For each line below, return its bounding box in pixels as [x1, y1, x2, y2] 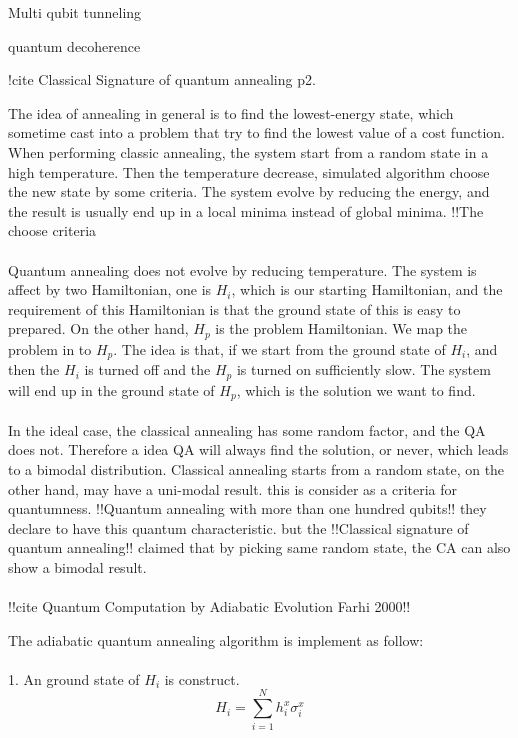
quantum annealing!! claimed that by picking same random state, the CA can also [8, 537, 511, 558]
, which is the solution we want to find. [236, 379, 476, 400]
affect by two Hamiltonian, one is [8, 279, 212, 300]
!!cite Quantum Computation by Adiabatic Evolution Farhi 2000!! [8, 596, 411, 617]
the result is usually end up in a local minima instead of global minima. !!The [8, 200, 484, 221]
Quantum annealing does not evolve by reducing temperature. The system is [8, 259, 477, 280]
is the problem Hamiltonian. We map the [215, 318, 468, 339]
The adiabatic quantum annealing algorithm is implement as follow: [8, 629, 424, 650]
